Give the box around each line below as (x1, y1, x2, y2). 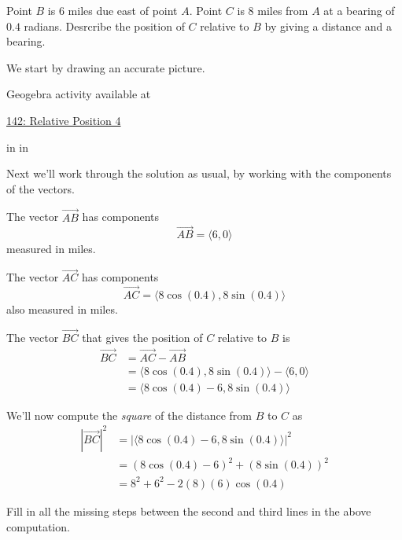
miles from (257, 2, 308, 18)
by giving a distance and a (264, 17, 392, 34)
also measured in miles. (6, 301, 118, 317)
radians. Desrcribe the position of (24, 17, 185, 34)
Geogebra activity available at (6, 86, 151, 102)
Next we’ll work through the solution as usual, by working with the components (6, 165, 392, 182)
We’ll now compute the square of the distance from (6, 406, 252, 423)
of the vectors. (6, 180, 75, 197)
